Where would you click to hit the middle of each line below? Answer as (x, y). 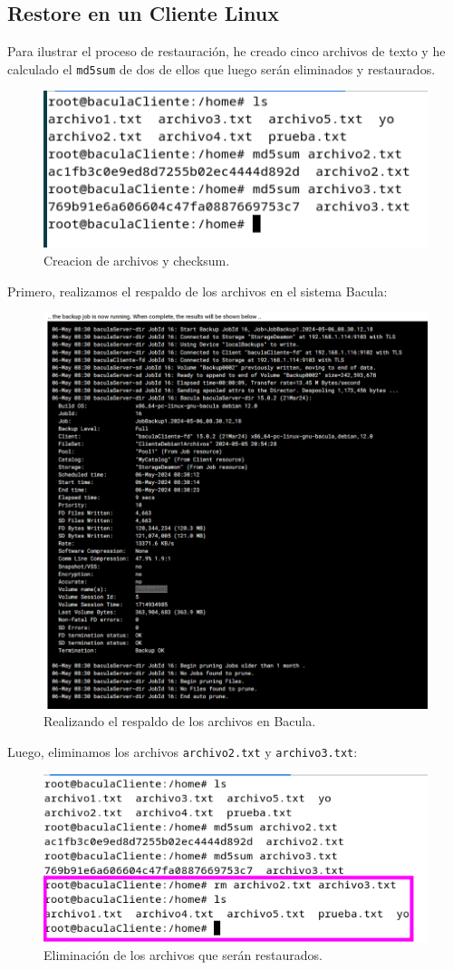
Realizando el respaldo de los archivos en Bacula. (180, 721)
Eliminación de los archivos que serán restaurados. (183, 954)
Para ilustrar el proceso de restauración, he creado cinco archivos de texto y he (226, 51)
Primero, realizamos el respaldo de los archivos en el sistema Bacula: (198, 291)
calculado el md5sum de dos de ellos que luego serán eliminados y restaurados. (222, 68)
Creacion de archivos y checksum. (137, 260)
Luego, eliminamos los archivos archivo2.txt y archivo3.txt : (183, 752)
